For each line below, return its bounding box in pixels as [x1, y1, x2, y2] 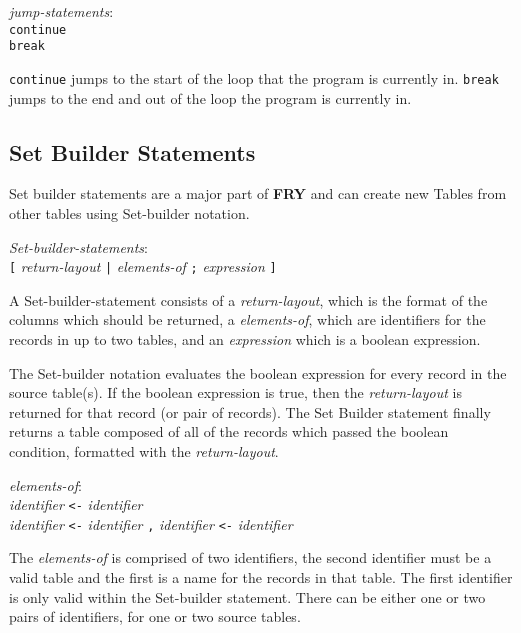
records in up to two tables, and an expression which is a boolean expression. [9, 328, 481, 349]
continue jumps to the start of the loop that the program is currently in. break [9, 67, 499, 88]
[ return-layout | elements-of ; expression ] [9, 256, 277, 277]
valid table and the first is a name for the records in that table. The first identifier [9, 567, 513, 588]
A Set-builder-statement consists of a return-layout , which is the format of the [9, 289, 488, 310]
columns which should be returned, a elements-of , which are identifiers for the [9, 309, 486, 330]
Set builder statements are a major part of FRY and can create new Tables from [9, 183, 507, 204]
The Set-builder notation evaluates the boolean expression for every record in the [9, 362, 507, 383]
